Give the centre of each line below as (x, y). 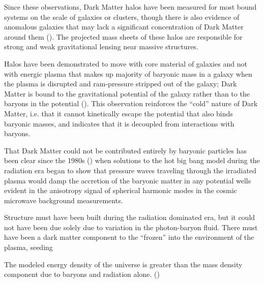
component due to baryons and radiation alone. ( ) (82, 274)
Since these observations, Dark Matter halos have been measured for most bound (130, 7)
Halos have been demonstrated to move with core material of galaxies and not (126, 63)
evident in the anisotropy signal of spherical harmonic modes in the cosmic (121, 190)
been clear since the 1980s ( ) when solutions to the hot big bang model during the (132, 160)
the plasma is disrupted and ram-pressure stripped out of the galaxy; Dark (121, 84)
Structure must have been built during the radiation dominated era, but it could (130, 217)
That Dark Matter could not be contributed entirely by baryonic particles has (126, 150)
